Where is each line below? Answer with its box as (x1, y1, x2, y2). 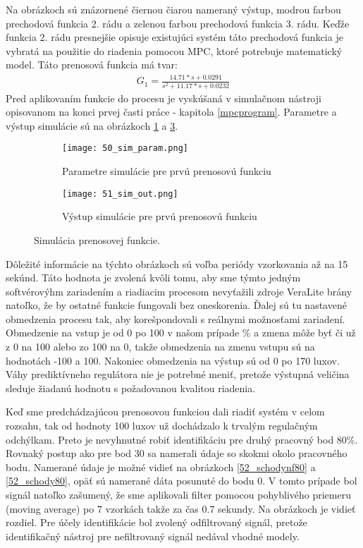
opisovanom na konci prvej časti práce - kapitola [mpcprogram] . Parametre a (6, 104, 337, 119)
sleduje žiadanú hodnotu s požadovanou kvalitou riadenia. (6, 380, 256, 395)
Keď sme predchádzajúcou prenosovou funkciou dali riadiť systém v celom (6, 404, 325, 419)
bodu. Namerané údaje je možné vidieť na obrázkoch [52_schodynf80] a (6, 459, 316, 474)
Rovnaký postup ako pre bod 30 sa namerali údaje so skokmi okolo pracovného (6, 446, 347, 461)
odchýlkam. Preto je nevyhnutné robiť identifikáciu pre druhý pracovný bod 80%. (6, 432, 358, 446)
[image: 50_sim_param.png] (62, 143, 188, 154)
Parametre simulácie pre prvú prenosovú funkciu (62, 164, 271, 178)
